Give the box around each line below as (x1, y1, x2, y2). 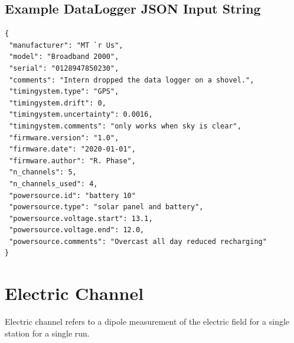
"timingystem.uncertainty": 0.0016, (9, 110, 153, 119)
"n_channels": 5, (9, 168, 77, 177)
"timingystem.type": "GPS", (9, 87, 119, 96)
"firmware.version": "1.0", (9, 133, 119, 142)
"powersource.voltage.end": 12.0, (9, 226, 145, 235)
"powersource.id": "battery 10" (9, 191, 136, 200)
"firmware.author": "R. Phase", (9, 156, 136, 165)
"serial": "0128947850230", (9, 64, 119, 72)
